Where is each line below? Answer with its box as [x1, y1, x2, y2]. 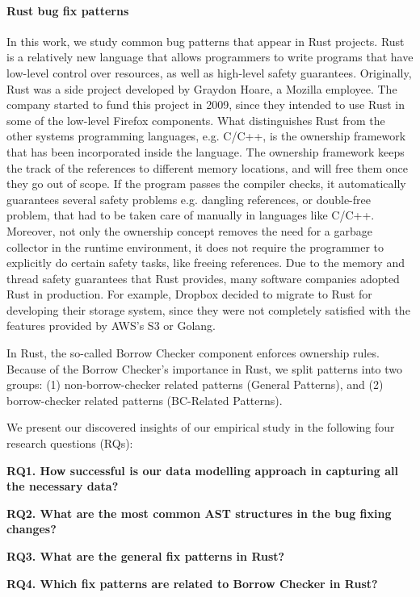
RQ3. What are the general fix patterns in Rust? [6, 548, 285, 565]
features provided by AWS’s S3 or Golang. [6, 317, 216, 334]
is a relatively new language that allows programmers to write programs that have [6, 48, 414, 65]
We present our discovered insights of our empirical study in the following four [6, 419, 395, 436]
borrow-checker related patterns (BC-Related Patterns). [6, 391, 283, 408]
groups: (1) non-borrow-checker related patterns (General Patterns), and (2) [6, 376, 384, 393]
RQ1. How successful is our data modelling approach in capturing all [6, 461, 398, 478]
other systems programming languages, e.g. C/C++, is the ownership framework [6, 127, 406, 144]
